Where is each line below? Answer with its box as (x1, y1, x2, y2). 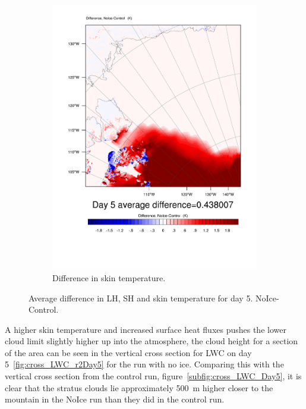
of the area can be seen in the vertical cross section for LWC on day (5, 346, 252, 358)
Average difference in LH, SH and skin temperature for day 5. (29, 291, 253, 304)
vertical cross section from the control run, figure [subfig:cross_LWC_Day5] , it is (5, 370, 302, 382)
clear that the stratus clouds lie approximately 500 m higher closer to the (5, 381, 273, 394)
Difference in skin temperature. (52, 271, 166, 284)
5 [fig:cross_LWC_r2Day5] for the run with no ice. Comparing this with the (5, 358, 284, 370)
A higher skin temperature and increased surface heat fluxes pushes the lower (5, 323, 286, 335)
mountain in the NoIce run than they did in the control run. (5, 393, 225, 405)
